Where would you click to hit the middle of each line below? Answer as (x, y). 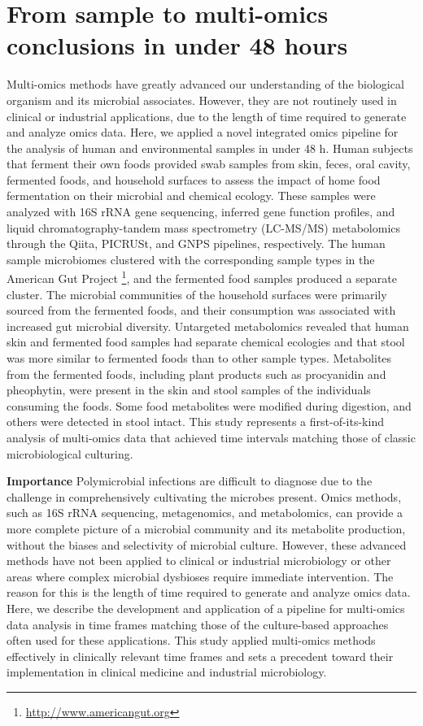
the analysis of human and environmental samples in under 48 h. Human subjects (210, 148)
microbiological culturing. (70, 453)
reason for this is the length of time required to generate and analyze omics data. (209, 592)
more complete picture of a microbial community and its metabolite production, (206, 528)
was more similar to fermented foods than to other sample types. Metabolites (199, 358)
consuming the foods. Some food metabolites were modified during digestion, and (209, 405)
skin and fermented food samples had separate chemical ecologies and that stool (206, 342)
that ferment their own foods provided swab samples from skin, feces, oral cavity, (209, 164)
